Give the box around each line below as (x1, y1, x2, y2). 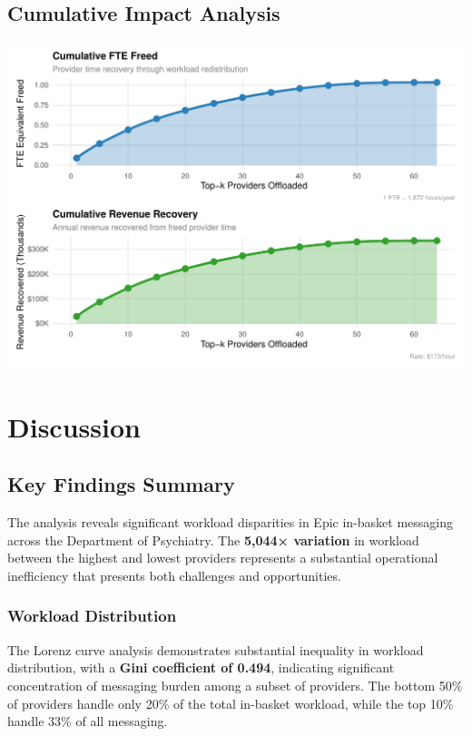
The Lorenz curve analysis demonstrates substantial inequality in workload (7, 640, 424, 659)
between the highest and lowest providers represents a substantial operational (7, 548, 438, 567)
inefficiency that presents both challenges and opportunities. (7, 565, 341, 584)
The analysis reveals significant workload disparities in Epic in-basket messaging (7, 513, 453, 532)
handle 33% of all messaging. (7, 711, 168, 731)
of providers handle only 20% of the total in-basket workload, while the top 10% (7, 693, 454, 712)
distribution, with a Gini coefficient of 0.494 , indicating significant (7, 658, 395, 677)
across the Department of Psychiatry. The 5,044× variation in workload (7, 530, 419, 549)
